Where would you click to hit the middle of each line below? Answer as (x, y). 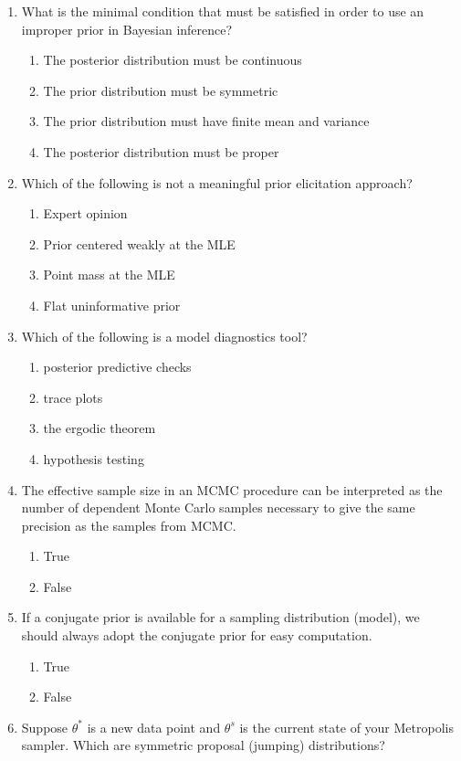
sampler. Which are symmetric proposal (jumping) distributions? (203, 745)
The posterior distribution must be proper (161, 151)
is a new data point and (154, 727)
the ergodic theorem (100, 428)
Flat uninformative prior (112, 305)
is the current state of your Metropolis (346, 727)
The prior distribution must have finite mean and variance (206, 121)
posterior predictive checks (117, 367)
